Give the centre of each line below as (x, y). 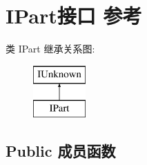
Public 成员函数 (61, 151)
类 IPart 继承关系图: (50, 49)
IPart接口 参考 (74, 16)
